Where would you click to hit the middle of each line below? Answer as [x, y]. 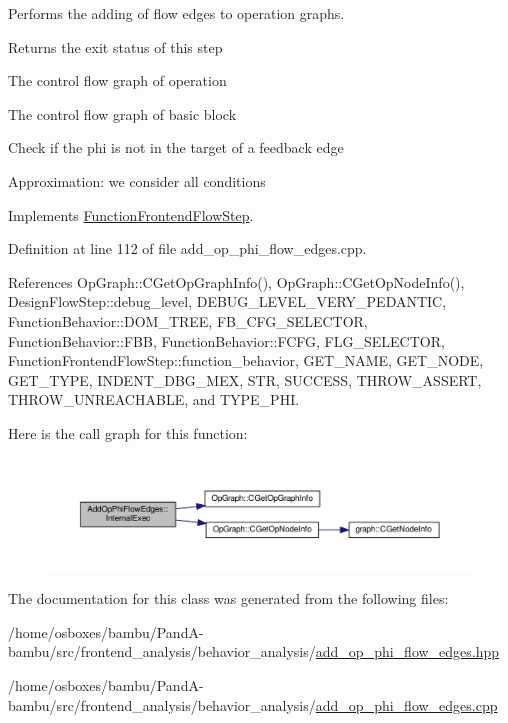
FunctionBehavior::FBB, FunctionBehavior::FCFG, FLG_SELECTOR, [226, 340]
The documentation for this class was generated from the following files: [228, 598]
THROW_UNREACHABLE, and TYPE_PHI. [154, 399]
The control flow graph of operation [117, 80]
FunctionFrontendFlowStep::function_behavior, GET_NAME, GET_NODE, [246, 360]
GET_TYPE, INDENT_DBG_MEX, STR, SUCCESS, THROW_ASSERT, [245, 379]
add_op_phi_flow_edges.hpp [407, 651]
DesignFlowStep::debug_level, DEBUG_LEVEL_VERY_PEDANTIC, [227, 301]
